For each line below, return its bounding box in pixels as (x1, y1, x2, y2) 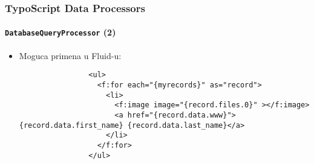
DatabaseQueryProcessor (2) (5, 26, 116, 39)
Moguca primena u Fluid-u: (19, 49, 122, 61)
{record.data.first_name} (19, 121, 123, 130)
